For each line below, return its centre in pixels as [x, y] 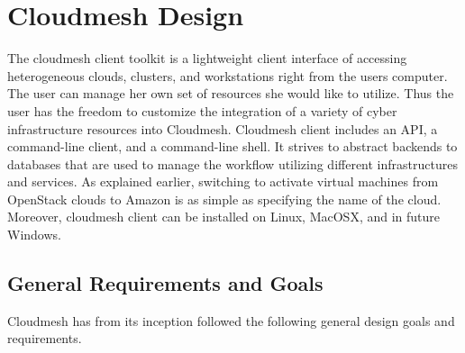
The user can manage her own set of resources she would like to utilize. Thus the [231, 93]
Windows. [34, 235]
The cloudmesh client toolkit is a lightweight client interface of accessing [207, 58]
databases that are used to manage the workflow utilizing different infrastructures [232, 163]
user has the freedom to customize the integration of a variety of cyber [202, 110]
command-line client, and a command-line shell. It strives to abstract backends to [232, 146]
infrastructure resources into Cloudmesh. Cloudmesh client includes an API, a [223, 128]
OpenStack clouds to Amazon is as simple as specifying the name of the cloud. [224, 199]
